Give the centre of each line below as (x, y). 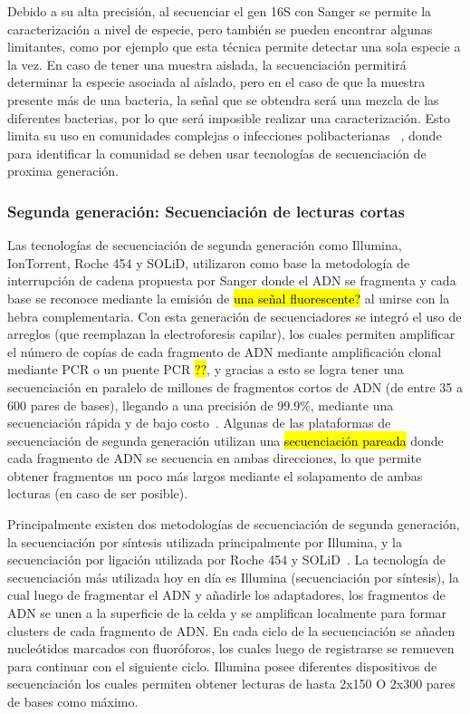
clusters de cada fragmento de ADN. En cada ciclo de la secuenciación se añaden (231, 630)
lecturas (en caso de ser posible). (98, 493)
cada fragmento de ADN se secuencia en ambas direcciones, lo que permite (215, 458)
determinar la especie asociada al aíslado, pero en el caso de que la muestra (216, 82)
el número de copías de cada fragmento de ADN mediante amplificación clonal (225, 351)
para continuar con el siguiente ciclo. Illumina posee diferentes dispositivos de (222, 666)
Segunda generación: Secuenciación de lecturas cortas (206, 211)
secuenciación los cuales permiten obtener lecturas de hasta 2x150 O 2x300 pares (231, 684)
